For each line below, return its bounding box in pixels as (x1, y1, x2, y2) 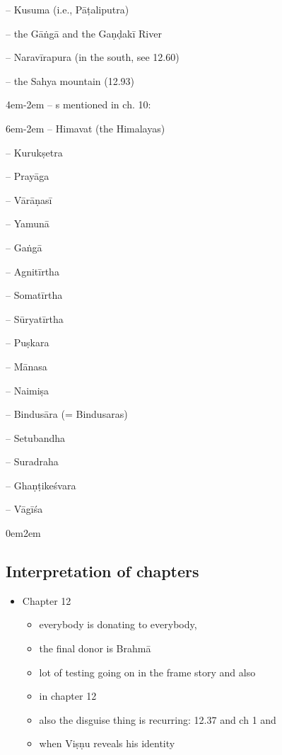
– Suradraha (6, 454, 59, 469)
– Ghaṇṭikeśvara (6, 477, 76, 492)
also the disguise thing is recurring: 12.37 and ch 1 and (39, 712, 276, 727)
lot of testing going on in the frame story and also (39, 664, 256, 679)
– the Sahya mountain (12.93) (6, 73, 135, 88)
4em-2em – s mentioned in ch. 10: (6, 97, 151, 112)
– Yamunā (6, 216, 49, 231)
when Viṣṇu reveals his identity (39, 736, 175, 751)
